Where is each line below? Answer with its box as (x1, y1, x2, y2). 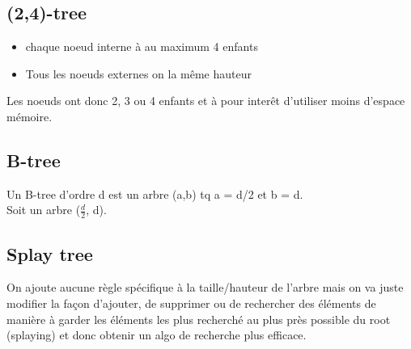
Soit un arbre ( (6, 201, 81, 218)
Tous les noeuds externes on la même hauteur (25, 65, 252, 82)
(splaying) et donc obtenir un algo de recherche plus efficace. (6, 326, 307, 343)
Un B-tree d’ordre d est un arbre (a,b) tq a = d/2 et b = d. (6, 185, 303, 202)
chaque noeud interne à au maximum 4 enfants (25, 38, 258, 55)
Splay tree (6, 241, 93, 266)
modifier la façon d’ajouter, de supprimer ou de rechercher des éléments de (6, 295, 376, 311)
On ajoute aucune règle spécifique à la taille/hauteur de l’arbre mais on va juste (6, 279, 404, 296)
